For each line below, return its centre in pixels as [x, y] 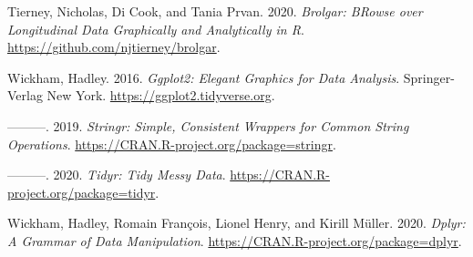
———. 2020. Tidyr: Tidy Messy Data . [117, 175]
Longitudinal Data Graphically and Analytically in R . [156, 29]
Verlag [25, 95]
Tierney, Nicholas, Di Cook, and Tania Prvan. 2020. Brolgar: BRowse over [215, 11]
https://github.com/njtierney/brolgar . [114, 47]
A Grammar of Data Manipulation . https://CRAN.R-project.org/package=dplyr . [235, 240]
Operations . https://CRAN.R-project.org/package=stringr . [172, 144]
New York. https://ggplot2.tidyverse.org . [161, 95]
